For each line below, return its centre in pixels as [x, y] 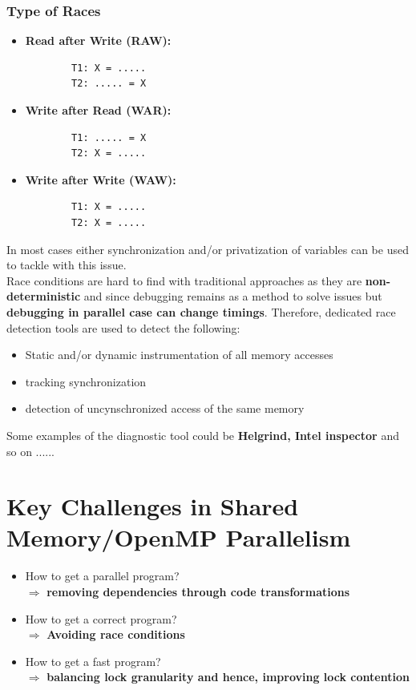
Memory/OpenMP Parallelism [179, 537]
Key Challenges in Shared [153, 506]
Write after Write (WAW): [101, 179]
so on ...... [30, 451]
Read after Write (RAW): [98, 40]
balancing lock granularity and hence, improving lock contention [228, 677]
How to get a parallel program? [102, 576]
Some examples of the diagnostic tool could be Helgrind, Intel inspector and [203, 435]
